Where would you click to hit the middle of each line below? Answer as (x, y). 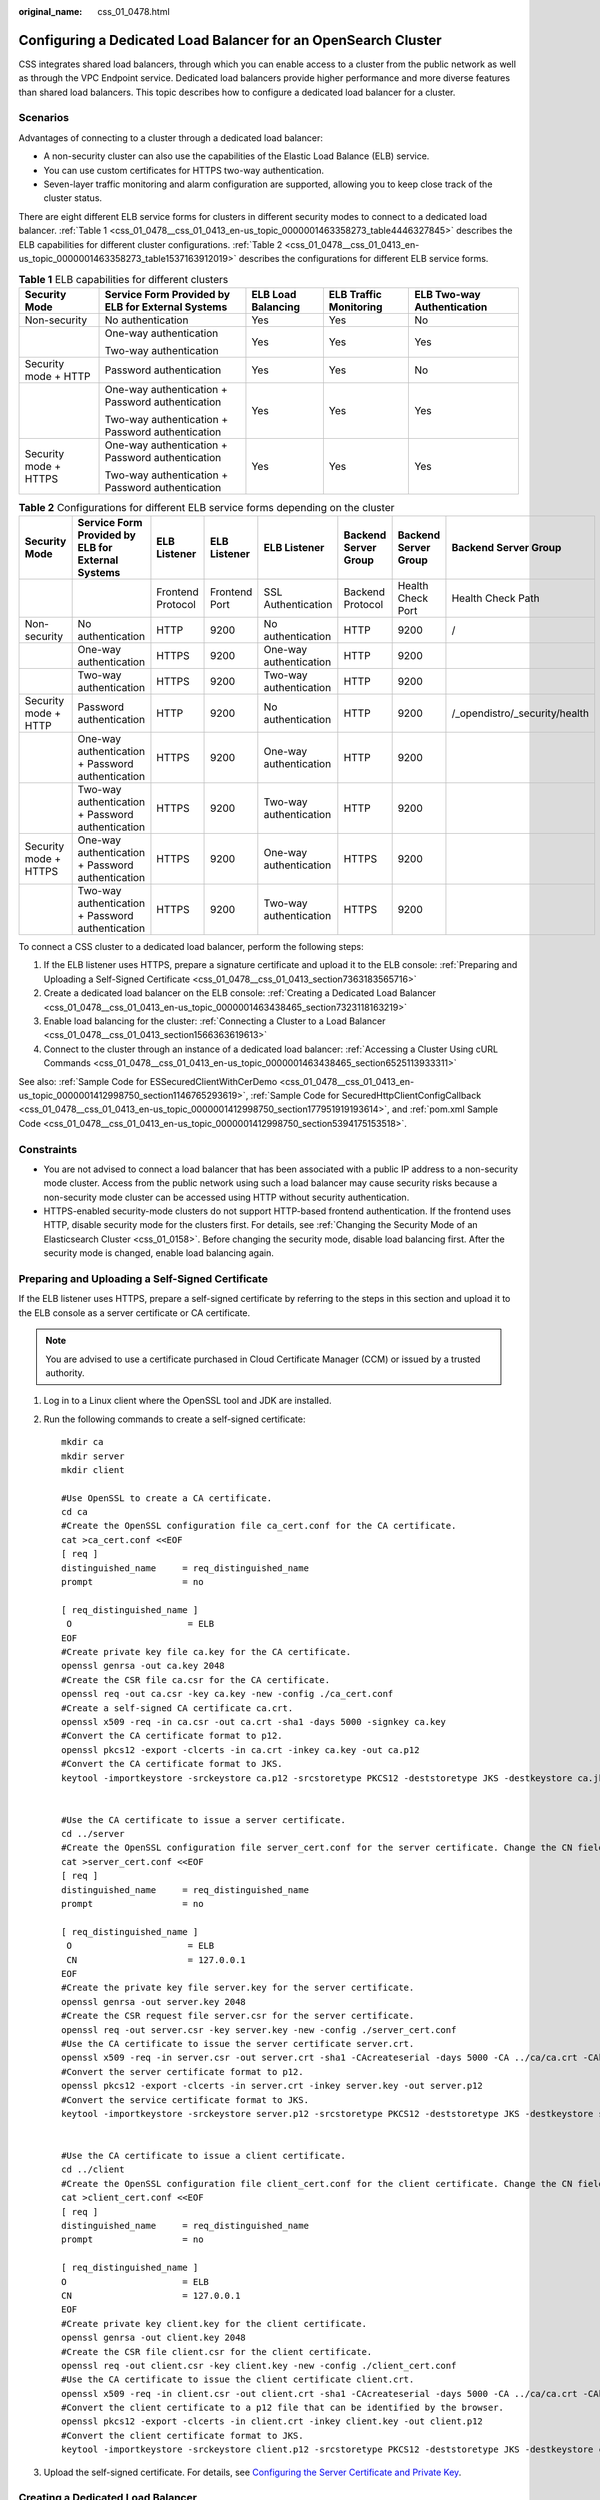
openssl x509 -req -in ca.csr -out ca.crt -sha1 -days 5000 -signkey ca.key (254, 1721)
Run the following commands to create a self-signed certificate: (174, 1419)
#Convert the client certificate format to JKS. (182, 2435)
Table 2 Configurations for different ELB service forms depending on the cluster (206, 507)
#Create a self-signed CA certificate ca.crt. (177, 1708)
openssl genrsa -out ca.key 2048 (143, 1666)
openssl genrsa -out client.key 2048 (154, 2338)
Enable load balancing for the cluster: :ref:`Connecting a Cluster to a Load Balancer (214, 1021)
